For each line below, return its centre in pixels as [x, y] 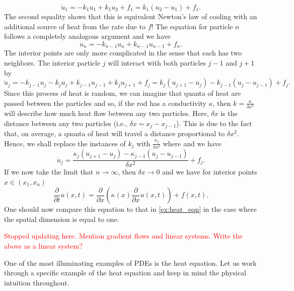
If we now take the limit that [49, 172]
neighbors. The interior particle [52, 63]
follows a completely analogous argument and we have [87, 36]
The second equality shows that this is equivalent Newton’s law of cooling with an [131, 16]
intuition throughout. [37, 282]
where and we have [192, 143]
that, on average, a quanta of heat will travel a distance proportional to [115, 133]
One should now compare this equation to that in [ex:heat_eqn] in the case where [130, 209]
